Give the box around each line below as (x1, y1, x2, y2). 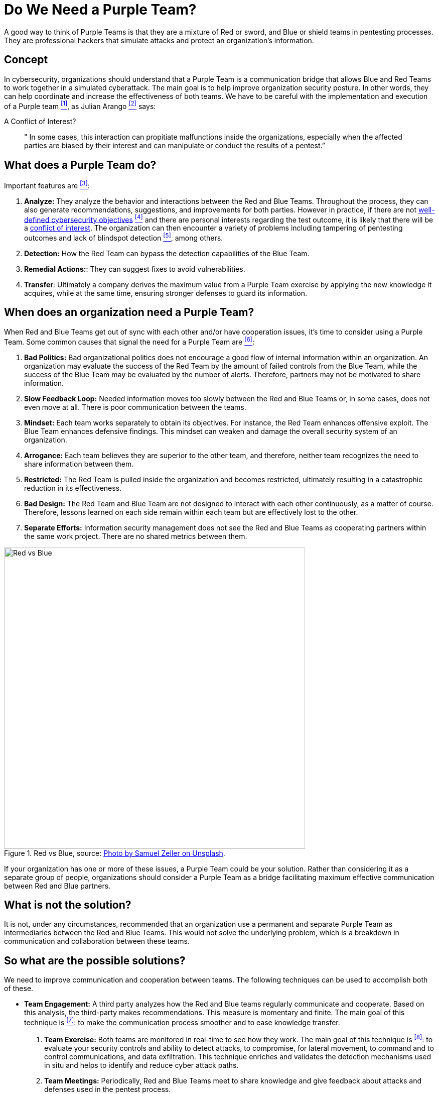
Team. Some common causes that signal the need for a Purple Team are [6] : (4, 336, 254, 346)
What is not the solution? (4, 898, 131, 911)
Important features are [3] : (4, 180, 90, 190)
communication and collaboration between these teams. (4, 937, 190, 946)
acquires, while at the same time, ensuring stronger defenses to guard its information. (24, 289, 308, 298)
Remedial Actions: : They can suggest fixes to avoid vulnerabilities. (24, 265, 245, 274)
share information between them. (24, 459, 134, 468)
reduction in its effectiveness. (24, 483, 122, 492)
